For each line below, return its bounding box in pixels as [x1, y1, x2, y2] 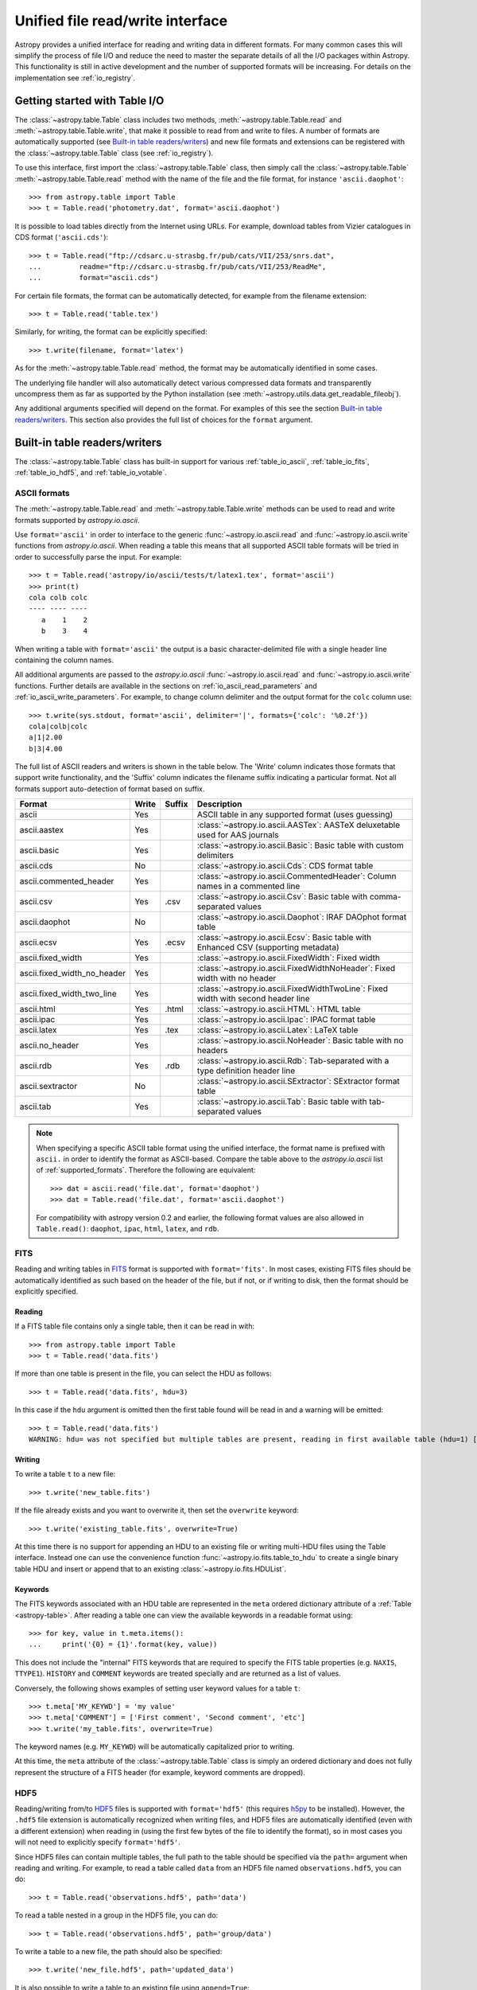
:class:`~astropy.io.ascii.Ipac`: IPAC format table [196, 1014, 376, 1025]
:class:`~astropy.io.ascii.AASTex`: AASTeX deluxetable [196, 820, 401, 831]
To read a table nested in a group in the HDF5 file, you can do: [14, 1910, 219, 1920]
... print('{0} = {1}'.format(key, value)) [29, 1640, 218, 1649]
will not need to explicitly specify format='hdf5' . [14, 1837, 180, 1847]
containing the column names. [14, 655, 114, 665]
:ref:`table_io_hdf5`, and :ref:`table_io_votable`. [14, 468, 167, 478]
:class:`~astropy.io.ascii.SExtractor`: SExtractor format [196, 1075, 401, 1087]
